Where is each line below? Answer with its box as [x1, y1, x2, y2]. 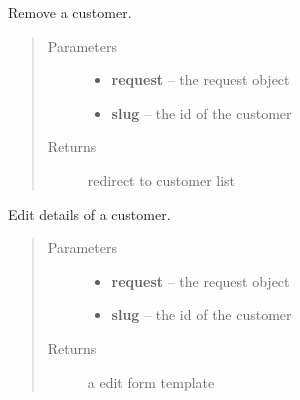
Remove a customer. [8, 2, 132, 22]
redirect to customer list [87, 169, 236, 190]
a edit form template [87, 371, 215, 392]
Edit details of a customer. [8, 203, 171, 224]
